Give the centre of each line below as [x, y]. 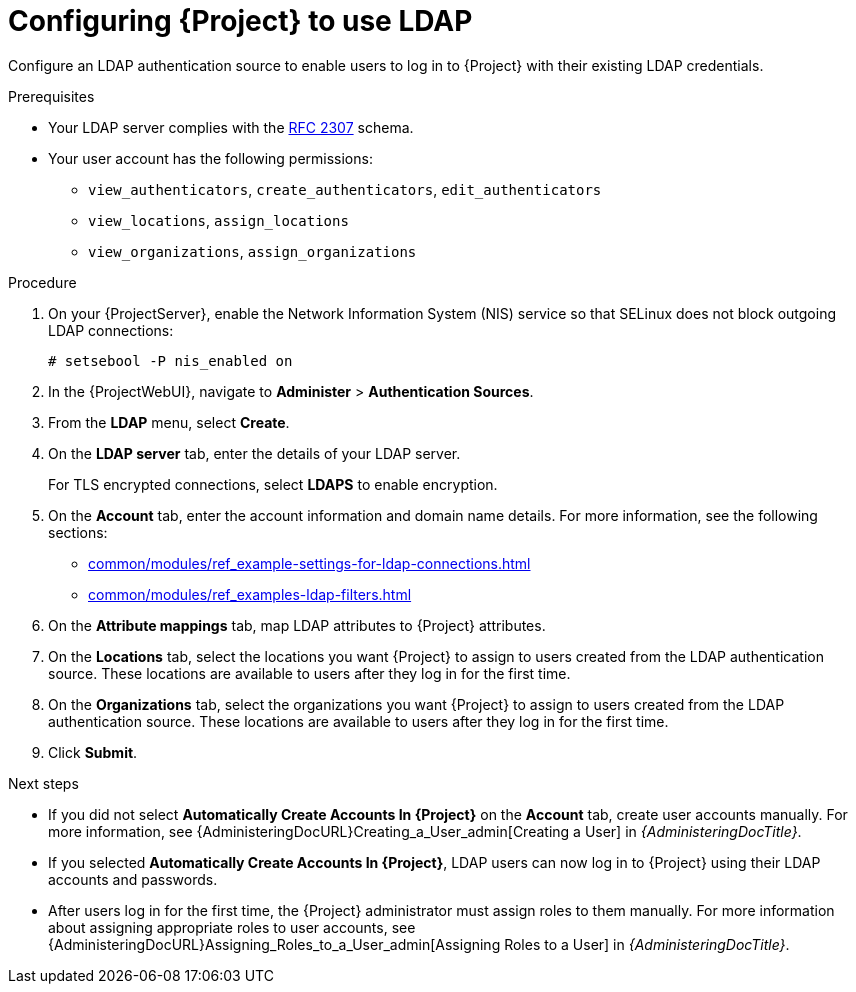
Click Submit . [93, 752]
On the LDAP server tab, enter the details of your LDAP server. [254, 453]
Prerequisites [51, 96]
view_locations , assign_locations [218, 220]
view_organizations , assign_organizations [252, 251]
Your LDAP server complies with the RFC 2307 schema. [231, 127]
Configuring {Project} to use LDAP [240, 21]
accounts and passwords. [133, 879]
